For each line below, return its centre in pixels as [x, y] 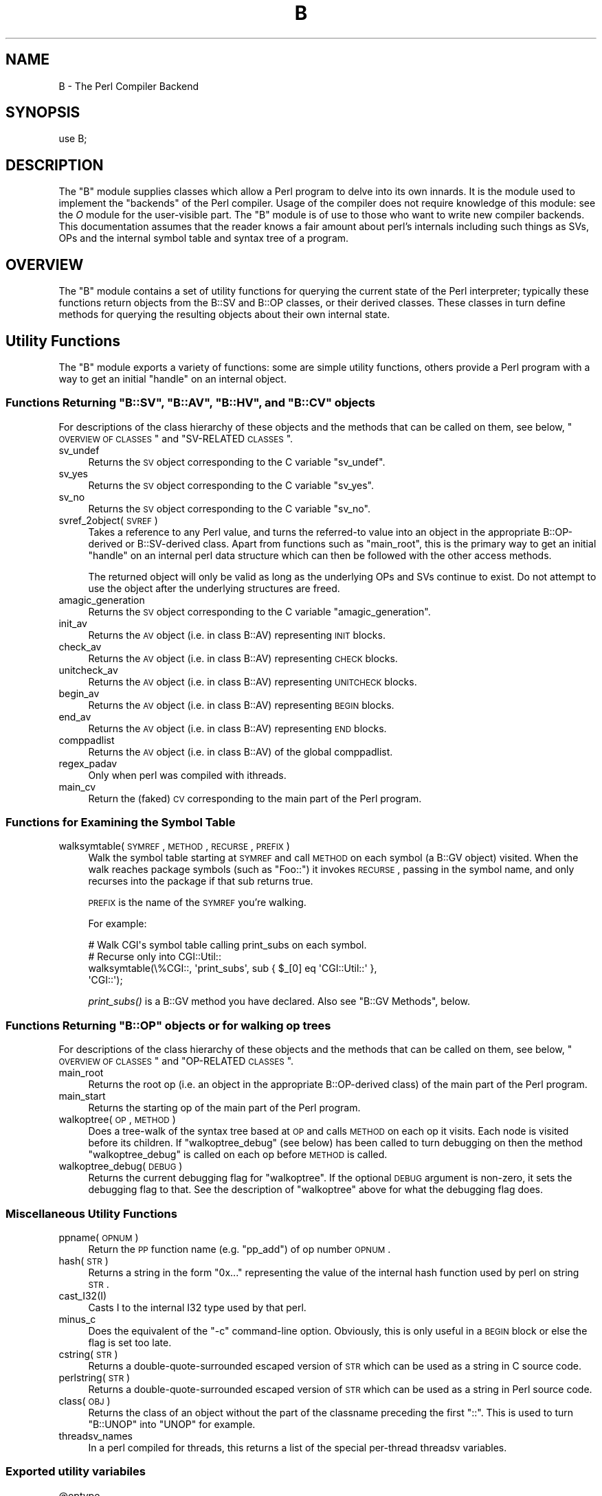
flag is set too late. [130, 1342]
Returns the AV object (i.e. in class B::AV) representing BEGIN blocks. [241, 705]
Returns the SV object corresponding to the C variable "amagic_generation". [259, 611]
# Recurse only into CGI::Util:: [155, 957]
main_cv [77, 786]
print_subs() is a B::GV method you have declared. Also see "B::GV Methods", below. [279, 1001]
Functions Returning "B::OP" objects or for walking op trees [168, 1025]
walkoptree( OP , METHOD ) [117, 1120]
